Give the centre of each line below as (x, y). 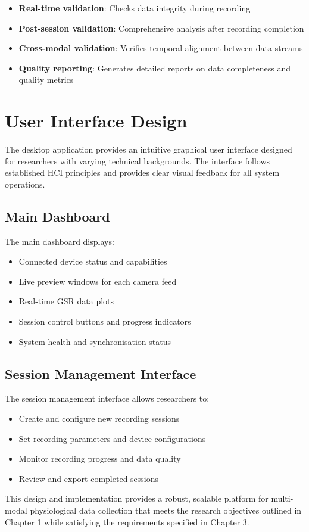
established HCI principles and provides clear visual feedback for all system (142, 172)
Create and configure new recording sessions (99, 419)
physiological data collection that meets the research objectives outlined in (166, 510)
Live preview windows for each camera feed (98, 281)
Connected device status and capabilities (93, 261)
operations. (25, 184)
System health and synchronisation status (95, 341)
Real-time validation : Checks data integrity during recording (135, 8)
